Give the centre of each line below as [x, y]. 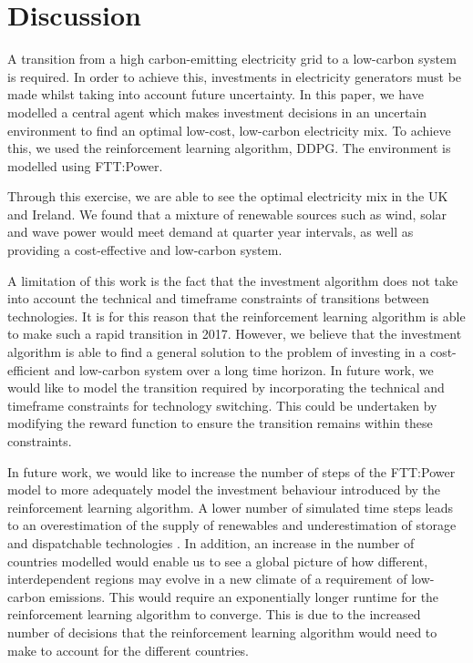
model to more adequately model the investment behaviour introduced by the [224, 490]
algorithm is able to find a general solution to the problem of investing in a [217, 352]
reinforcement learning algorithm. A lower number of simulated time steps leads [230, 507]
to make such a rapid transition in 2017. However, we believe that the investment [235, 334]
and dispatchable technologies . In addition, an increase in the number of [211, 542]
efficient [29, 369]
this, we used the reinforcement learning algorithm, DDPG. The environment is [229, 148]
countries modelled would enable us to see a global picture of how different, [218, 561]
